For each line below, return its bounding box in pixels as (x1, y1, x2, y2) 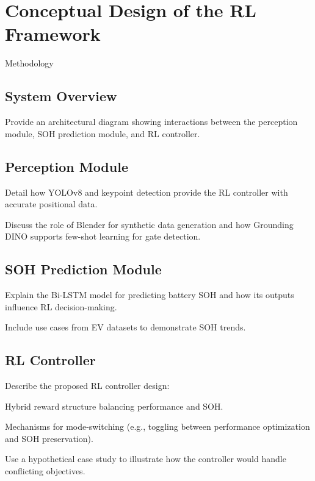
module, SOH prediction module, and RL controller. (5, 127, 200, 140)
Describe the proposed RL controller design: (5, 379, 170, 392)
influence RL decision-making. (5, 300, 117, 313)
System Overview (5, 87, 117, 105)
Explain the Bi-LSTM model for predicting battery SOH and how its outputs (5, 288, 294, 301)
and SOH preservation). (5, 432, 93, 444)
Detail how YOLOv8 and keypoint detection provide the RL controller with (5, 185, 288, 198)
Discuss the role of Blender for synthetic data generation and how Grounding (5, 218, 294, 230)
